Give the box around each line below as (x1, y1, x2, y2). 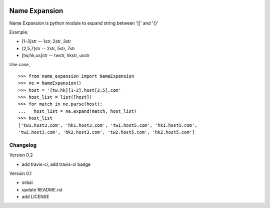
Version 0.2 (9, 152, 33, 158)
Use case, (9, 62, 30, 68)
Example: (9, 29, 28, 35)
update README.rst (21, 186, 62, 192)
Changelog (9, 141, 37, 148)
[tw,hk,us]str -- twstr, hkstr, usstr (21, 53, 90, 59)
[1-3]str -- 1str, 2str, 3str (21, 38, 71, 45)
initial (21, 179, 33, 185)
